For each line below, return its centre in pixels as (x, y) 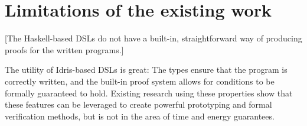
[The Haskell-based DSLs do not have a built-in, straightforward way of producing (153, 38)
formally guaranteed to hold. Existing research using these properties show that (149, 93)
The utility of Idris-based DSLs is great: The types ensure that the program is (146, 70)
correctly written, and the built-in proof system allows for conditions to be (140, 81)
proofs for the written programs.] (64, 49)
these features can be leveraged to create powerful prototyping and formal (138, 104)
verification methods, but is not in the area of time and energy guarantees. (140, 116)
